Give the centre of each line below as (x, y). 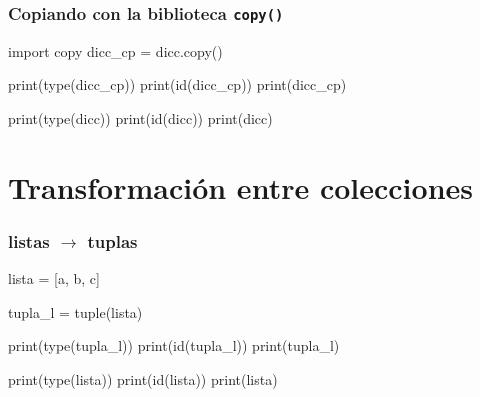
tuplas (112, 240)
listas (29, 240)
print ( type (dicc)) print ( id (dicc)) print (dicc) (140, 117)
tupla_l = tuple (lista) (75, 311)
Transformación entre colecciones (240, 186)
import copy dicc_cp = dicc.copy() (115, 50)
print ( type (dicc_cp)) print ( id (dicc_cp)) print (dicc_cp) (177, 84)
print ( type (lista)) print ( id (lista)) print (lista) (143, 378)
